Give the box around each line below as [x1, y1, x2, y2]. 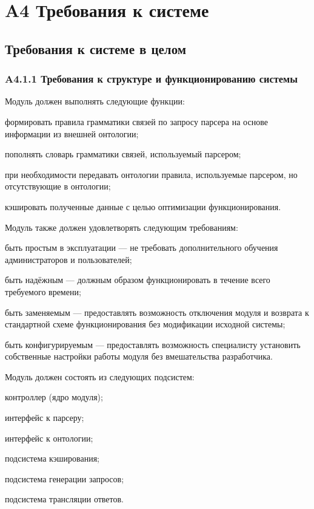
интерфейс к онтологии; [5, 431, 93, 444]
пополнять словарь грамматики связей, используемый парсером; [5, 148, 241, 160]
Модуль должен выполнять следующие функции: [5, 95, 185, 108]
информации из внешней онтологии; [5, 127, 139, 140]
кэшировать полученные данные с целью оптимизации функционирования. [5, 200, 281, 213]
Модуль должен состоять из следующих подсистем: [5, 370, 195, 383]
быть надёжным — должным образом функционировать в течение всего [5, 273, 270, 286]
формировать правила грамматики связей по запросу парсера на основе [5, 115, 268, 128]
